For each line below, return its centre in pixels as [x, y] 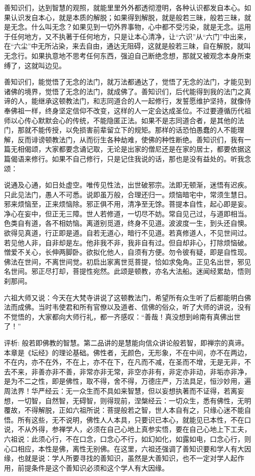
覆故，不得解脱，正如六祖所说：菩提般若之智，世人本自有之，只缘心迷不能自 [127, 410]
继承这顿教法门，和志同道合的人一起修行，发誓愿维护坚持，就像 [141, 101]
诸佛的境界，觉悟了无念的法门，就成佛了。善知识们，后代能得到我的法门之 [124, 91]
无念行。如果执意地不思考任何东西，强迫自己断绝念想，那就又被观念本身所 [124, 55]
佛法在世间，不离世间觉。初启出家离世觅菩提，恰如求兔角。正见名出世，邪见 [127, 261]
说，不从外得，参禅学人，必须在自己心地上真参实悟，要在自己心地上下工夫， [127, 429]
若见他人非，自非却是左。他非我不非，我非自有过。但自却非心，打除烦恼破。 [127, 242]
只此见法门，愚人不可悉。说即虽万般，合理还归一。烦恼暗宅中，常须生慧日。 [127, 194]
